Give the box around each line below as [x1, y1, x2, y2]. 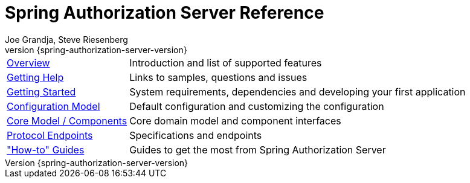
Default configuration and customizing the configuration [129, 100, 384, 112]
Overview [7, 56, 50, 69]
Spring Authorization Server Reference [5, 2, 324, 23]
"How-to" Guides [7, 143, 85, 156]
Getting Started [7, 85, 76, 98]
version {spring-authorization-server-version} [5, 44, 187, 55]
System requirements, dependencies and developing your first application [129, 85, 466, 98]
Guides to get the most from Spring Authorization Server [129, 143, 386, 156]
